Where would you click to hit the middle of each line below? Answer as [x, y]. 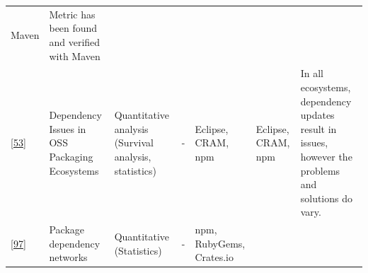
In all [312, 73]
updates [317, 115]
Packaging [71, 156]
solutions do [326, 198]
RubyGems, [220, 243]
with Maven [75, 56]
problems [320, 170]
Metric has [72, 14]
